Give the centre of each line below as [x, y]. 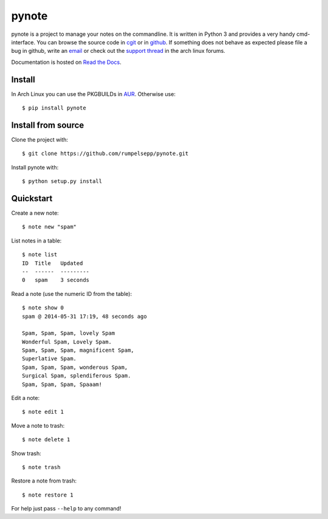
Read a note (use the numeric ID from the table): [72, 294]
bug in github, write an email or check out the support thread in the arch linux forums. [118, 51]
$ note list [40, 255]
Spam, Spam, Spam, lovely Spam [69, 333]
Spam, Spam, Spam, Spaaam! [62, 384]
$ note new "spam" [50, 227]
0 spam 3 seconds [56, 280]
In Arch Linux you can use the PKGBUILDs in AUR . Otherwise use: [94, 94]
